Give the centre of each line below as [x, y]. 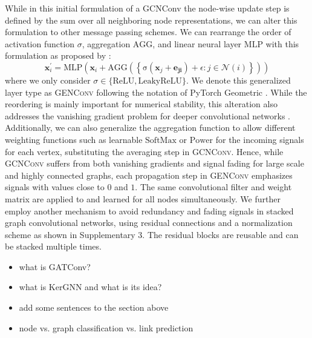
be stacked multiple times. [53, 246]
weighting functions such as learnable [74, 139]
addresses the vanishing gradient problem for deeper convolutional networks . [148, 115]
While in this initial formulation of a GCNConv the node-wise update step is [147, 8]
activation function [40, 43]
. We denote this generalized [239, 80]
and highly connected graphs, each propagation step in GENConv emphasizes [149, 175]
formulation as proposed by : [58, 55]
